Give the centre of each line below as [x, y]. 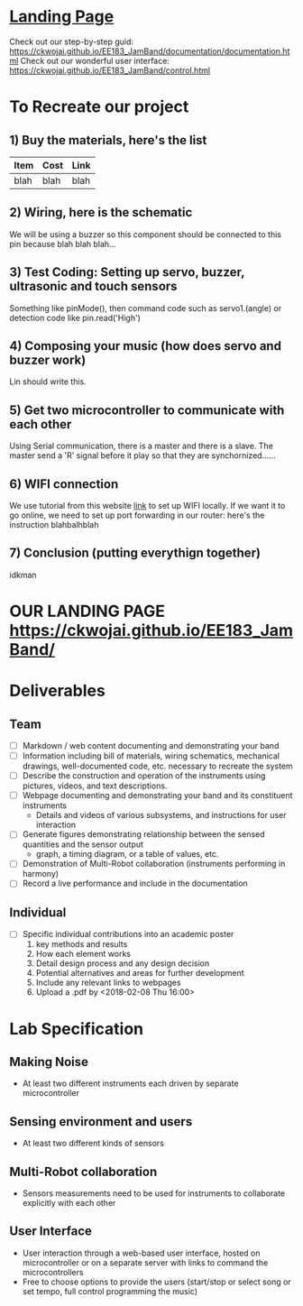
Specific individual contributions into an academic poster [128, 934]
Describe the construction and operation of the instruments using [144, 776]
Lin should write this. [48, 382]
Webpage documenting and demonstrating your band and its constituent [157, 796]
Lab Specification [77, 1029]
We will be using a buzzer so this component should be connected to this [146, 234]
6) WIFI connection [64, 484]
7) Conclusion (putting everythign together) [135, 553]
